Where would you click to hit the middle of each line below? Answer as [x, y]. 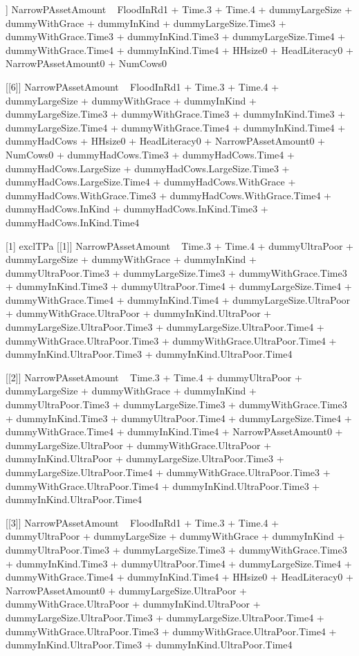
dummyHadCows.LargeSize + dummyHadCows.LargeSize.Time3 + [148, 168]
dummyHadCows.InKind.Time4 [73, 222]
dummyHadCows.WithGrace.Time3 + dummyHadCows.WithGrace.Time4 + [168, 195]
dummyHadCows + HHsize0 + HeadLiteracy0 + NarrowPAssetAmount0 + [165, 141]
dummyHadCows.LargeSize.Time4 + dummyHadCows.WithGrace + [151, 182]
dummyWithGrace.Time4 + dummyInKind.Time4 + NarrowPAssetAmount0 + [174, 431]
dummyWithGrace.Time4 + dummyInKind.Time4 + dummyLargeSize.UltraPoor [178, 299]
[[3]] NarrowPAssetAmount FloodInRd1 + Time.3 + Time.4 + [142, 522]
